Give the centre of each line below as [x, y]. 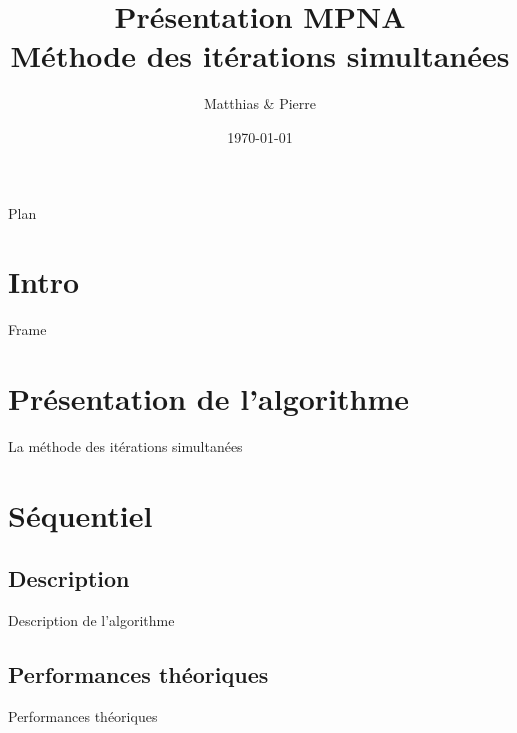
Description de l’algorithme [91, 620]
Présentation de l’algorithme [209, 398]
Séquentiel [80, 514]
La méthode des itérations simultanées [125, 445]
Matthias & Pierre [260, 103]
